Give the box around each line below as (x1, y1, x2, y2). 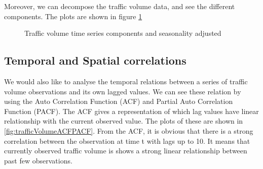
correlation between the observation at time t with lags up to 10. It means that (4, 135, 250, 146)
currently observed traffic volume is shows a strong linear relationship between (4, 145, 247, 156)
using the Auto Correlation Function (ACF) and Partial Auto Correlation (4, 96, 233, 106)
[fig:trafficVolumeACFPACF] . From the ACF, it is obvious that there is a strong (4, 125, 253, 136)
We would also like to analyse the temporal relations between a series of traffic (4, 76, 248, 86)
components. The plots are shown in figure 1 (4, 11, 142, 21)
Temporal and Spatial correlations (4, 52, 186, 68)
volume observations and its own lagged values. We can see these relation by (4, 86, 241, 96)
